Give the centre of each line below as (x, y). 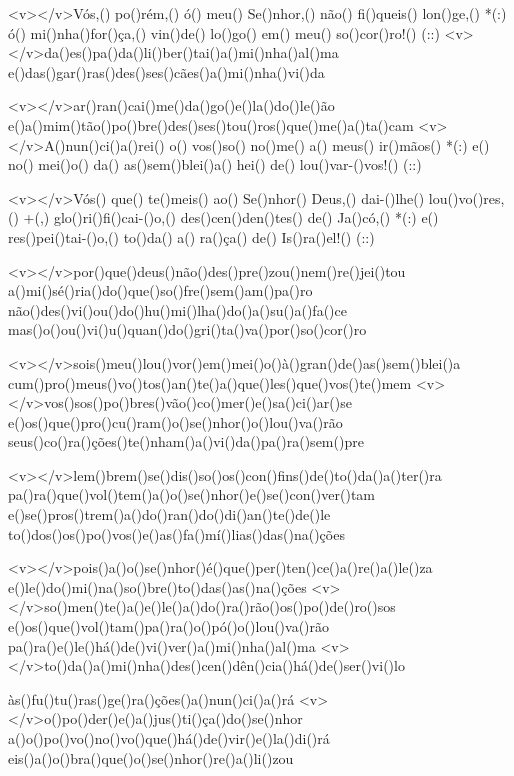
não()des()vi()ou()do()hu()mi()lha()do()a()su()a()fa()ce (177, 309)
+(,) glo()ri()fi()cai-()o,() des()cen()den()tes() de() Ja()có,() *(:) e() (231, 217)
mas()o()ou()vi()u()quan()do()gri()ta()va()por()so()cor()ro (187, 329)
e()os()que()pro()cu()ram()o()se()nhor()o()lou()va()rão (175, 421)
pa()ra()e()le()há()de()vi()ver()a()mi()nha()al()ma (162, 645)
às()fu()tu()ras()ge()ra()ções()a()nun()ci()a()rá (151, 698)
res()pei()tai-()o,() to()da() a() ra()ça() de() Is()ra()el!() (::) (191, 236)
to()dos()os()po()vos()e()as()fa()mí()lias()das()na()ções (176, 533)
